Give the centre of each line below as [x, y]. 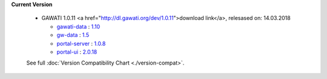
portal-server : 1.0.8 [81, 43]
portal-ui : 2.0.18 [77, 52]
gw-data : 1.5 [73, 35]
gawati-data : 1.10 [78, 27]
